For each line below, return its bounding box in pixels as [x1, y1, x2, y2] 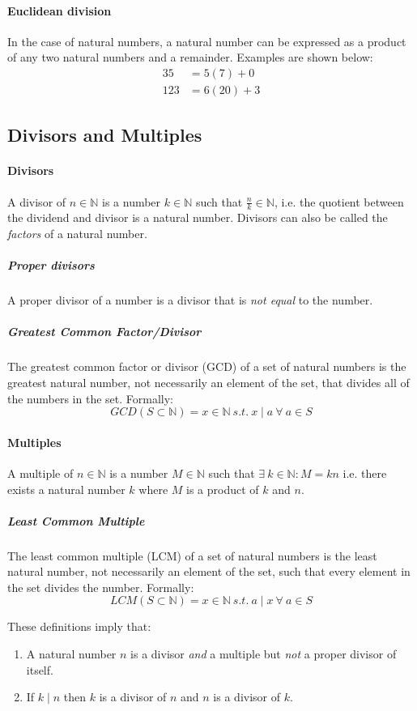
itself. [26, 661, 53, 678]
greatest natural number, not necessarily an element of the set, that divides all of [7, 373, 410, 390]
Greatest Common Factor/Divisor [7, 323, 202, 340]
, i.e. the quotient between [274, 193, 404, 210]
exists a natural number [7, 480, 126, 497]
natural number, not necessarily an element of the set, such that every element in [7, 563, 411, 580]
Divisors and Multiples [7, 122, 202, 147]
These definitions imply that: [7, 618, 151, 635]
